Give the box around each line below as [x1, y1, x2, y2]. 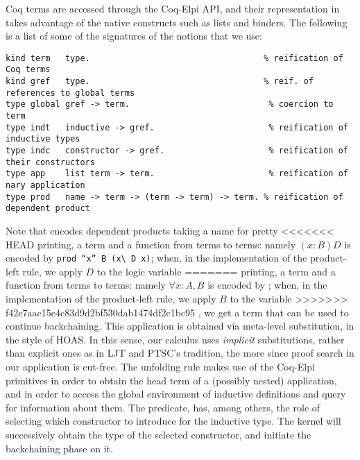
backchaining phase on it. [6, 441, 113, 455]
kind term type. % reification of [6, 53, 343, 63]
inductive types [6, 134, 80, 144]
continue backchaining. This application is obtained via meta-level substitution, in [6, 318, 354, 333]
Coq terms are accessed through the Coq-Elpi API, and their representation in [6, 1, 340, 15]
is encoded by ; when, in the [207, 278, 327, 292]
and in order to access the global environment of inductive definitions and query [6, 386, 346, 401]
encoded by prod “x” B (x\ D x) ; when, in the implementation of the [6, 250, 307, 265]
